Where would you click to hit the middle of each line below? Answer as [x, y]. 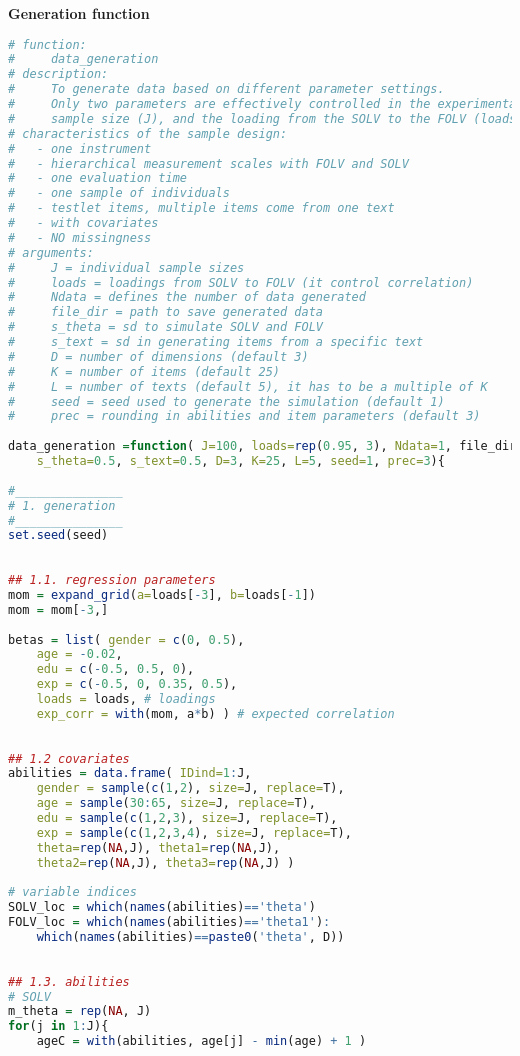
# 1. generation [62, 505]
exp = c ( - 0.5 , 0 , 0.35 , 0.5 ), [137, 684]
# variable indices [72, 892]
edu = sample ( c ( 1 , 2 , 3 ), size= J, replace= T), [187, 818]
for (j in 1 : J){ [58, 1026]
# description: [58, 74]
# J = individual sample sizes [126, 267]
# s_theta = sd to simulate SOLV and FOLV [165, 327]
